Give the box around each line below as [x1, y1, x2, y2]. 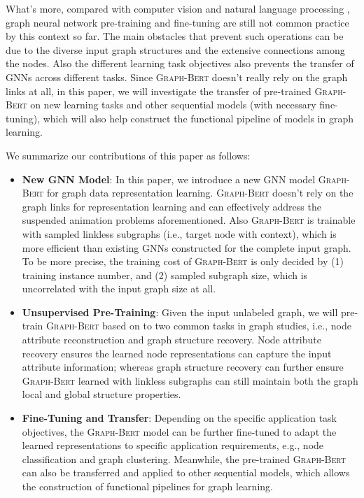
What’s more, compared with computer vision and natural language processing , [6, 1, 350, 15]
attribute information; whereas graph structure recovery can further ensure [22, 360, 344, 374]
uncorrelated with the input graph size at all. [22, 281, 216, 296]
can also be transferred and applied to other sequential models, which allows [22, 465, 350, 480]
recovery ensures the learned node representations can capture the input [22, 346, 332, 360]
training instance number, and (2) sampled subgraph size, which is [22, 267, 308, 282]
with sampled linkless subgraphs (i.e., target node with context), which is [22, 226, 337, 241]
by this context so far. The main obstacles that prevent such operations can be [6, 29, 344, 43]
